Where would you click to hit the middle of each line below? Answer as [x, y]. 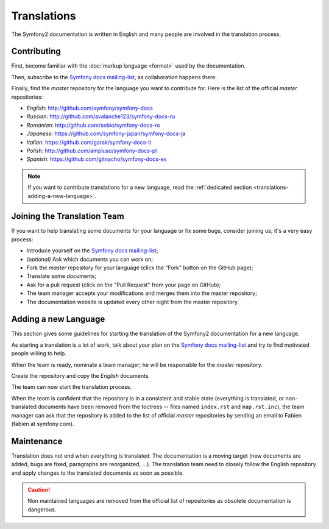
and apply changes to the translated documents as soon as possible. [97, 473]
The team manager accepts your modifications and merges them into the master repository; [142, 293]
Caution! [39, 490]
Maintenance [37, 441]
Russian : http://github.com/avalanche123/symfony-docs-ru [101, 116]
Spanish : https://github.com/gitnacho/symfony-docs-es [97, 159]
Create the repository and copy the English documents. [81, 376]
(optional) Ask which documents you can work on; [90, 259]
